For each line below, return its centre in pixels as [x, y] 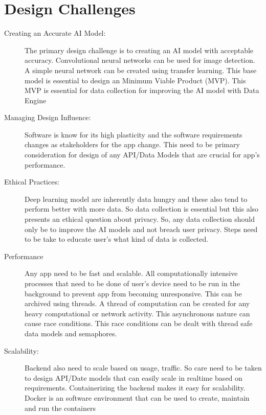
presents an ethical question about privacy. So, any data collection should [140, 219]
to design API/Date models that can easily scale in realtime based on [134, 377]
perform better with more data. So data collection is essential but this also [142, 209]
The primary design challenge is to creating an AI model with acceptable [139, 50]
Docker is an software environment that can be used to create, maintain [137, 397]
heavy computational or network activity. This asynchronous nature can [137, 313]
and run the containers [60, 408]
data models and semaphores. [71, 333]
